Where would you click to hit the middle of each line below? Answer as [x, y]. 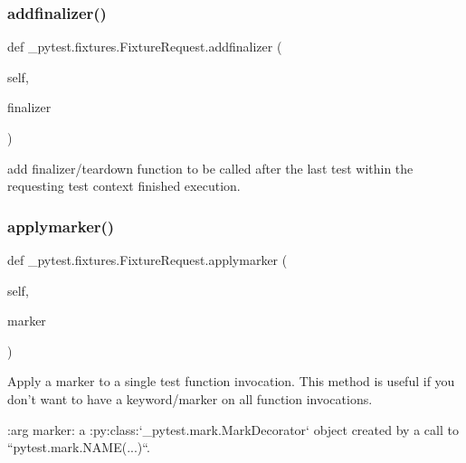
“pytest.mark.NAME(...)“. [79, 447]
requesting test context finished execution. [124, 186]
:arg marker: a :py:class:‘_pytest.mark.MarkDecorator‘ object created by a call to [233, 429]
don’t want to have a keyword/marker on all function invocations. [190, 398]
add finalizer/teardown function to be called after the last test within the [210, 168]
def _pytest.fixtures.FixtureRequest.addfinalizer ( [145, 47]
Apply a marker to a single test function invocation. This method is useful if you [231, 381]
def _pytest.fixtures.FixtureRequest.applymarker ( [147, 260]
